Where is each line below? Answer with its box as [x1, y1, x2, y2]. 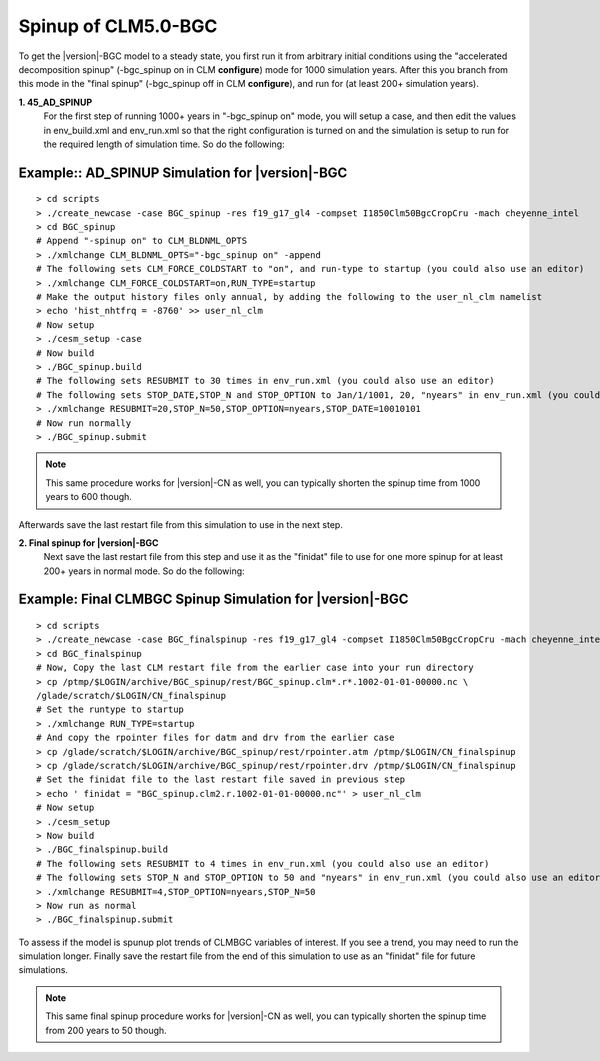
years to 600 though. [45, 491, 132, 503]
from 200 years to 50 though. [45, 1024, 167, 1036]
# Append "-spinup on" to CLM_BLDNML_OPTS [36, 235, 248, 247]
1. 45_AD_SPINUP [18, 96, 93, 108]
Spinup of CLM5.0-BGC [18, 15, 218, 37]
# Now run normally [36, 417, 132, 429]
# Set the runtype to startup [36, 704, 185, 715]
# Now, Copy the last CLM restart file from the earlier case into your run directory [36, 662, 474, 674]
